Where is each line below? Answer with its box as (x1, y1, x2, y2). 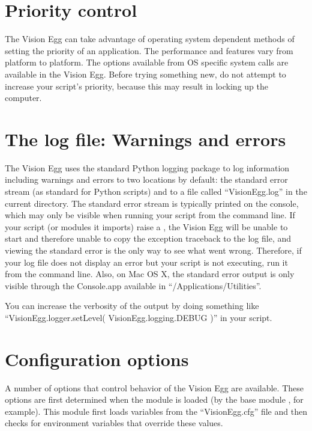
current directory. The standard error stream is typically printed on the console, (5, 197, 299, 209)
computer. (5, 91, 42, 104)
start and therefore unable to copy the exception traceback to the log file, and (5, 232, 292, 245)
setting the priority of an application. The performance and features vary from (5, 44, 293, 57)
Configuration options (5, 346, 189, 371)
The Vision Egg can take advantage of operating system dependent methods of (5, 32, 295, 45)
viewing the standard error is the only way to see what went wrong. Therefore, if (5, 243, 302, 256)
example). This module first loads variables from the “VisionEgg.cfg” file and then (5, 405, 307, 417)
